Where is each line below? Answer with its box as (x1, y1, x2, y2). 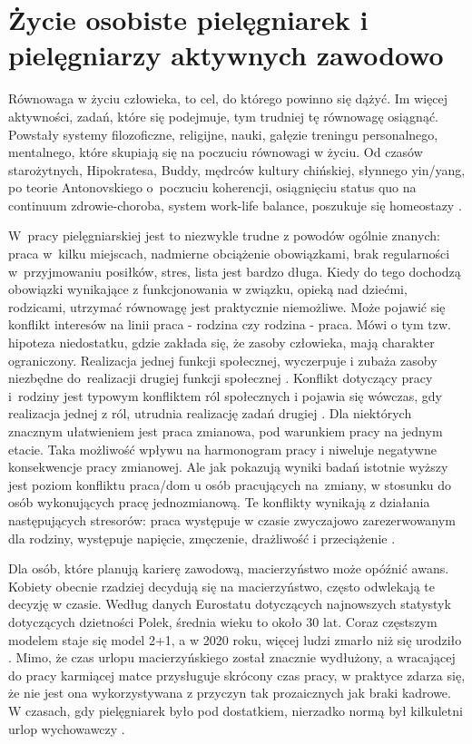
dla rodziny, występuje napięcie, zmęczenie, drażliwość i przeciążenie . (8, 528, 396, 547)
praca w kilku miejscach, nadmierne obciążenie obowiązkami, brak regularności (8, 244, 450, 263)
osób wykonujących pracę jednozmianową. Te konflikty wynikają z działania (8, 493, 430, 512)
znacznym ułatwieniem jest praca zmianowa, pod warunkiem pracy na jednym (8, 422, 443, 440)
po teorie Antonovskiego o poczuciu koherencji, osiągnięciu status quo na (8, 178, 417, 197)
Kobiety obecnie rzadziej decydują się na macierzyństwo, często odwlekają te (8, 576, 436, 595)
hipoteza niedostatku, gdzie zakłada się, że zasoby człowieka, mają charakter (8, 333, 435, 352)
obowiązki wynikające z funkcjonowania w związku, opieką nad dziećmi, (8, 279, 408, 299)
